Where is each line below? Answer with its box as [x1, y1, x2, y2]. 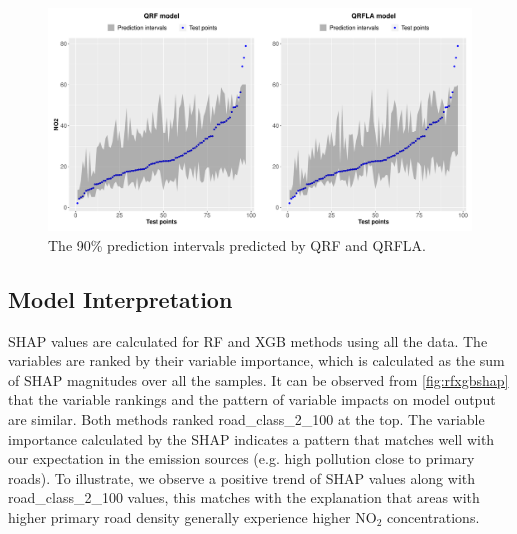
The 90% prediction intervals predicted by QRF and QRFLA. [48, 234, 427, 255]
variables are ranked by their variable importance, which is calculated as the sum [8, 350, 505, 371]
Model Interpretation [8, 283, 233, 314]
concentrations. [387, 506, 480, 527]
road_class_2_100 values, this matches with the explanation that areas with [8, 487, 480, 508]
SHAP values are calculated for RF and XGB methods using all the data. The [8, 330, 488, 351]
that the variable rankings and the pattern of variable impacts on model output [8, 389, 496, 410]
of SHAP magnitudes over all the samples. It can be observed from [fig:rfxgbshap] [8, 369, 509, 390]
